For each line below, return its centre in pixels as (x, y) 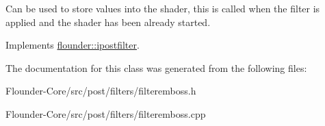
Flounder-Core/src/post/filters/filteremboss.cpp (106, 113)
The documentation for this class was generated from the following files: (156, 67)
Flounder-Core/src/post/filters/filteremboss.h (101, 91)
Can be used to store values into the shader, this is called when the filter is (163, 8)
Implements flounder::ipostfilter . (73, 45)
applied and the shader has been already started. (108, 22)
